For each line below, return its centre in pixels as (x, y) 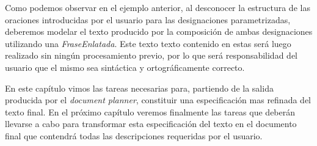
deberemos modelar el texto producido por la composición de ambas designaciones (159, 31)
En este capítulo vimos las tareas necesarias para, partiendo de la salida (139, 88)
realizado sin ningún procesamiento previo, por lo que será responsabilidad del (151, 55)
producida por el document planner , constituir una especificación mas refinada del (158, 100)
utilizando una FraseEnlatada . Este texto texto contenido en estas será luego (148, 43)
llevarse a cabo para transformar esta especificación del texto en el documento (151, 124)
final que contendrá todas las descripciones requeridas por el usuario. (134, 135)
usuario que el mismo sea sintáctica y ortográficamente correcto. (125, 67)
